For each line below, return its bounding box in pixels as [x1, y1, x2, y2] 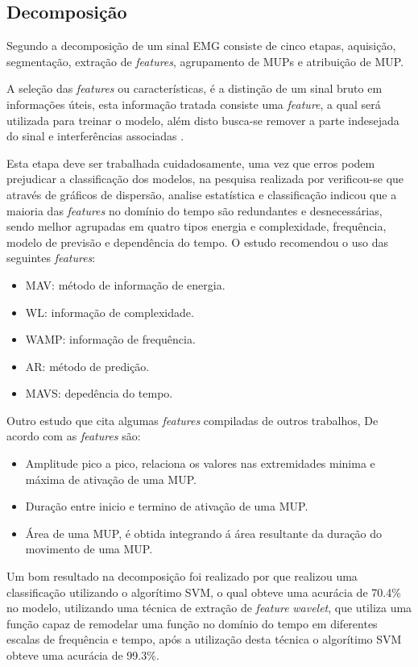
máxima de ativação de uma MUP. [25, 470, 197, 487]
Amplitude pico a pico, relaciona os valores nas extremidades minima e [25, 455, 375, 472]
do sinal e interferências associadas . [6, 127, 184, 144]
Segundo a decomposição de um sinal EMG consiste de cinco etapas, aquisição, [6, 37, 396, 54]
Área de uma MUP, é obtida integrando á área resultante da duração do [25, 524, 383, 541]
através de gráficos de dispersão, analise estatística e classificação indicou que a [6, 186, 397, 202]
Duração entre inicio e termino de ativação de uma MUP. [25, 498, 308, 515]
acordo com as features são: [6, 427, 141, 444]
